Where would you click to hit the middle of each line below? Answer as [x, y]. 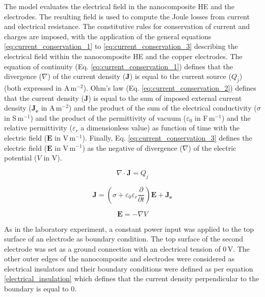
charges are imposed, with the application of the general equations [108, 36]
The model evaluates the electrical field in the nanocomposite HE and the [119, 6]
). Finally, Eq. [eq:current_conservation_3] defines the [167, 137]
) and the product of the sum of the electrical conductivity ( [163, 108]
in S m [14, 117]
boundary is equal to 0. [41, 289]
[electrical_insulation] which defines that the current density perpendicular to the [132, 278]
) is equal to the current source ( [180, 76]
